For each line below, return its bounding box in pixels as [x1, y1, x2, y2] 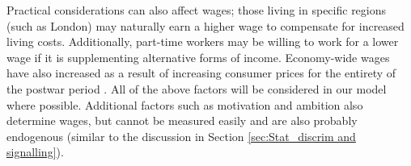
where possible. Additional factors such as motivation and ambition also [6, 96, 363, 113]
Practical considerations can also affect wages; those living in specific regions [6, 2, 387, 18]
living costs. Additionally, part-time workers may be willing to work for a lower [6, 33, 399, 50]
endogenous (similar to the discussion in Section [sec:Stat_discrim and [6, 127, 356, 144]
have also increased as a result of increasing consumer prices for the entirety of [6, 64, 396, 81]
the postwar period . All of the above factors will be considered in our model [6, 80, 387, 97]
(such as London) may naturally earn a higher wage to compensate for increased [6, 17, 405, 34]
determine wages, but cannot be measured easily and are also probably [6, 112, 358, 129]
